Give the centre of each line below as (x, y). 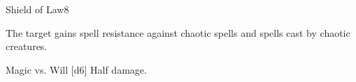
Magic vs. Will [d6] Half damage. (76, 69)
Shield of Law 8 (37, 9)
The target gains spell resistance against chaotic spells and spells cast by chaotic (178, 32)
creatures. (27, 46)
